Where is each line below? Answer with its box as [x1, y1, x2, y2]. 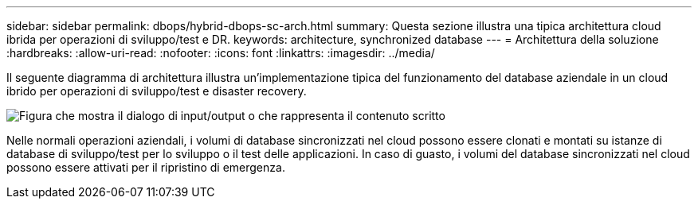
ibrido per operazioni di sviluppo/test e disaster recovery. [6, 84, 307, 98]
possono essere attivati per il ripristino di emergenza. [6, 161, 285, 174]
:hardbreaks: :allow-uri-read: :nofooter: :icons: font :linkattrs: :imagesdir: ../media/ [6, 46, 435, 60]
